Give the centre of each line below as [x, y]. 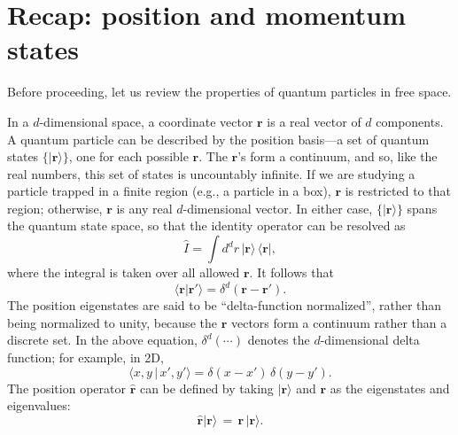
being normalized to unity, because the [112, 322]
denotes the [279, 340]
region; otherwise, [55, 208]
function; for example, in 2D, [85, 357]
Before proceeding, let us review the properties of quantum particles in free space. [229, 92]
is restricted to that [398, 191]
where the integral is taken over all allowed [124, 272]
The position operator [66, 388]
